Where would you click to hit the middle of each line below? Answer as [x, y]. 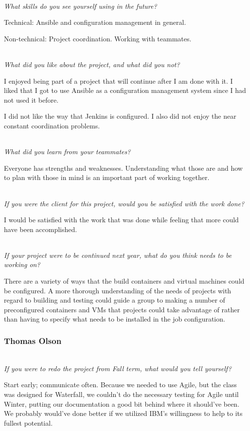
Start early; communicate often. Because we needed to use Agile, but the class [120, 385]
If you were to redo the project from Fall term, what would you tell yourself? [118, 368]
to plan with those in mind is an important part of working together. [107, 177]
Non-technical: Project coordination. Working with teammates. [98, 38]
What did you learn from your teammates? [67, 152]
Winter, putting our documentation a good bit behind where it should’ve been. [122, 404]
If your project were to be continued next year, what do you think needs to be [118, 255]
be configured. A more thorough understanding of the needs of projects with [118, 290]
